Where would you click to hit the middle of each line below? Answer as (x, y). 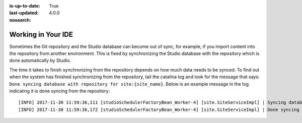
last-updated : (24, 13)
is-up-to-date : (25, 6)
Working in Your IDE (41, 35)
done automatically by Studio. (40, 60)
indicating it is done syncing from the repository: (60, 91)
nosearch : (20, 20)
